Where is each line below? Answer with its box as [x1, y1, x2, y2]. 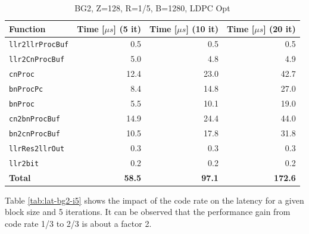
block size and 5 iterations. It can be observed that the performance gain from [5, 205, 291, 218]
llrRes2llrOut [9, 144, 65, 153]
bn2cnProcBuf [9, 129, 60, 138]
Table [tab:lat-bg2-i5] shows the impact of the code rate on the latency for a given [5, 194, 304, 206]
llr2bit [9, 159, 39, 168]
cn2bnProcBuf [9, 114, 60, 123]
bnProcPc [9, 85, 43, 94]
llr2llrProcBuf [9, 40, 69, 49]
